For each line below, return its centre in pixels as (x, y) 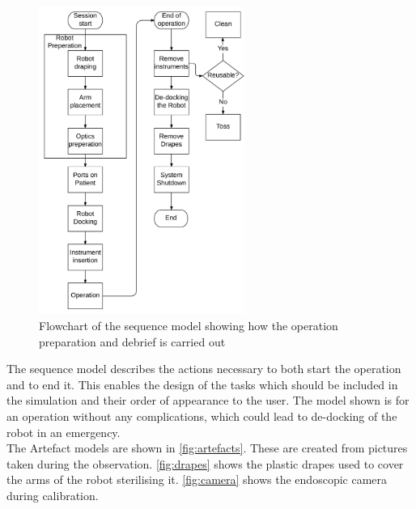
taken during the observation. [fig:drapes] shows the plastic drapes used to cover (205, 463)
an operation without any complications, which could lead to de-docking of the (202, 416)
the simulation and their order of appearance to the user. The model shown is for (208, 400)
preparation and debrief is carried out (132, 341)
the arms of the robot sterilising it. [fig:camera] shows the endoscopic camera (197, 479)
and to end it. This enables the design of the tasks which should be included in (202, 384)
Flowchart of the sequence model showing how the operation (189, 326)
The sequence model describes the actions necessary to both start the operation (204, 369)
